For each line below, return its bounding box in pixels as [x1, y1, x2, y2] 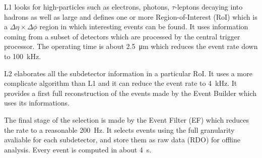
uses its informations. [4, 97, 70, 108]
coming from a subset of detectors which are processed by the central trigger [4, 31, 240, 41]
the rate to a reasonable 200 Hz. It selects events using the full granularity [4, 124, 235, 135]
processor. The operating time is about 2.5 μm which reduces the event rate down [4, 41, 258, 51]
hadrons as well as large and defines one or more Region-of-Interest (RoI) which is [4, 11, 257, 22]
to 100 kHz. [4, 50, 41, 61]
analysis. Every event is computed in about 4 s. [4, 144, 152, 154]
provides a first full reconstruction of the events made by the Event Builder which [4, 87, 257, 98]
